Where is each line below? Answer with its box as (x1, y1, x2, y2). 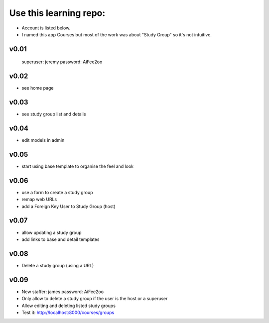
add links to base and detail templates (21, 236, 100, 242)
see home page (21, 85, 54, 91)
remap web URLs (21, 197, 57, 203)
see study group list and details (21, 111, 86, 117)
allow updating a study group (21, 229, 82, 235)
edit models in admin (21, 137, 65, 143)
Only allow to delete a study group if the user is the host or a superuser (21, 296, 168, 302)
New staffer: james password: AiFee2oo (21, 289, 104, 295)
